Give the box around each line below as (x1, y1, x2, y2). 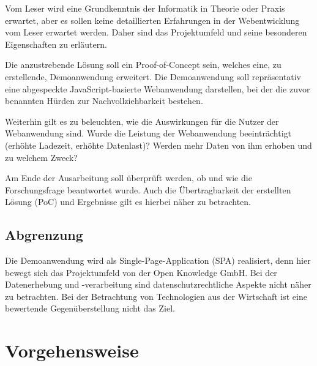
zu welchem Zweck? (5, 151, 78, 163)
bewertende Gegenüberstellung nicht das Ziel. (5, 302, 175, 315)
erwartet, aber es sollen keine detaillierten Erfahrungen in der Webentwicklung (5, 13, 300, 26)
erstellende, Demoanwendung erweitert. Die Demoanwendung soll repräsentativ (5, 70, 301, 83)
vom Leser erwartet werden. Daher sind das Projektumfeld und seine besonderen (5, 26, 307, 39)
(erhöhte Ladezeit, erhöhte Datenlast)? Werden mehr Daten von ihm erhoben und (5, 138, 312, 151)
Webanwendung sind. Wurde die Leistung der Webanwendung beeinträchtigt (5, 127, 291, 140)
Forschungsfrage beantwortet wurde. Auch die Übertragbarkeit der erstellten (5, 183, 291, 196)
